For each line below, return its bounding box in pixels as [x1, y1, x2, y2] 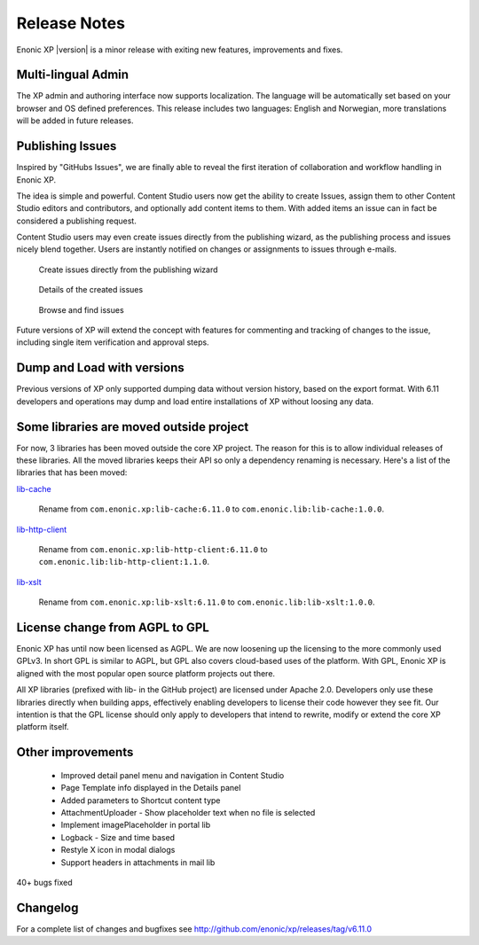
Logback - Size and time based [60, 832, 176, 842]
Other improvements [16, 745, 134, 760]
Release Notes [16, 13, 126, 33]
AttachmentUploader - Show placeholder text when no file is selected [60, 807, 316, 817]
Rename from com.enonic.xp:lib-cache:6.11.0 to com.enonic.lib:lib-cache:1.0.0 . [38, 504, 385, 514]
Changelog [16, 900, 79, 915]
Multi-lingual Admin [16, 67, 129, 82]
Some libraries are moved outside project [16, 419, 249, 434]
